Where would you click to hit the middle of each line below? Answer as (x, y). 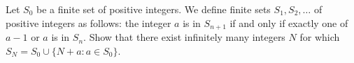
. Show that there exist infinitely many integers (184, 37)
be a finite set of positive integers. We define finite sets (154, 9)
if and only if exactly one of (289, 22)
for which (320, 37)
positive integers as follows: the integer (88, 22)
